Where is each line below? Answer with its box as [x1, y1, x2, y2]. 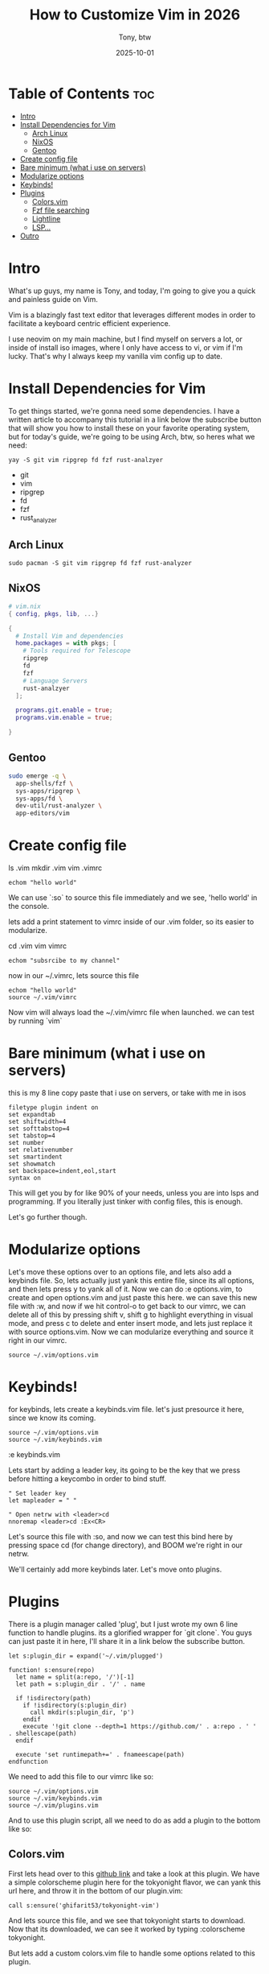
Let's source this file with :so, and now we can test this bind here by [8, 1531, 233, 1541]
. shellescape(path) [8, 1729, 78, 1737]
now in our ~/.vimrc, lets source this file [8, 971, 139, 981]
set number [8, 1139, 45, 1147]
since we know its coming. [8, 1413, 96, 1423]
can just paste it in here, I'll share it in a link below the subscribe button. [8, 1636, 246, 1646]
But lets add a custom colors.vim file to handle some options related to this [8, 1948, 255, 1958]
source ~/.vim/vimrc [8, 993, 78, 1001]
